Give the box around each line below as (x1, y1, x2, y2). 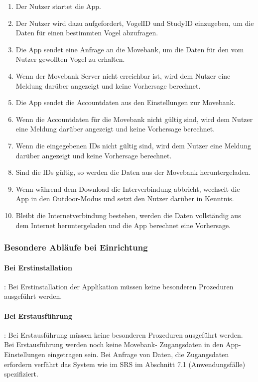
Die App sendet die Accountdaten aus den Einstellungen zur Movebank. (15, 97, 236, 108)
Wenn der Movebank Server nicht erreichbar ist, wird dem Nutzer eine (15, 70, 231, 81)
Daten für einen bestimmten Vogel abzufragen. (15, 27, 158, 38)
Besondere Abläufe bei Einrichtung (4, 241, 148, 254)
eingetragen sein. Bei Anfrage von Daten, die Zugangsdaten (47, 349, 229, 359)
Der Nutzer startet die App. (15, 1, 101, 11)
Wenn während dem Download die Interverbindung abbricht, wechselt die (15, 183, 240, 194)
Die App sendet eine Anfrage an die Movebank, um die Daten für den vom (15, 44, 244, 54)
